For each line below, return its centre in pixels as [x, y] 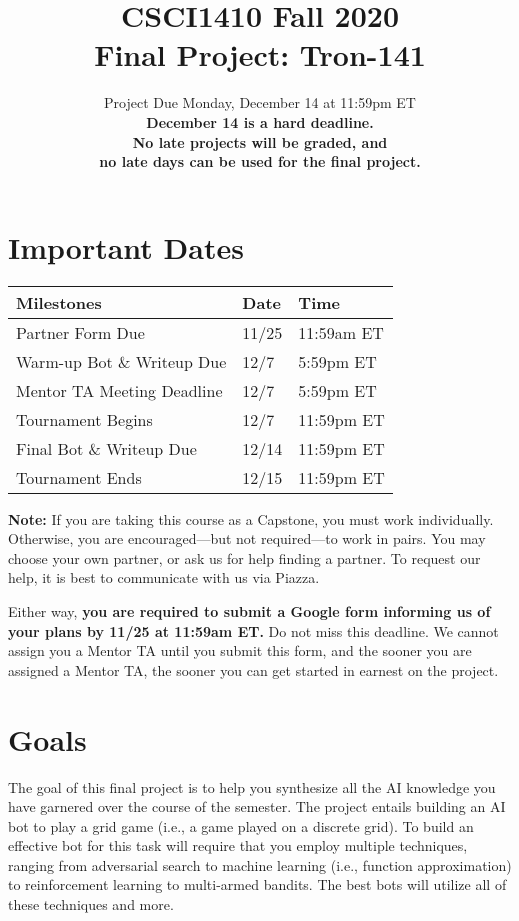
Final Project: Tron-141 [260, 54]
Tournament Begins [84, 419]
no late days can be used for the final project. [260, 161]
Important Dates [126, 246]
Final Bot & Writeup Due [106, 448]
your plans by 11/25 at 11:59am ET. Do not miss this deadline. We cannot [253, 630]
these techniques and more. [91, 904]
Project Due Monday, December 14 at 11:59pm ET [260, 102]
